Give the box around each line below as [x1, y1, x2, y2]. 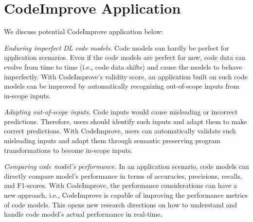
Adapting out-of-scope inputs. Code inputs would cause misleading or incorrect [4, 107, 238, 117]
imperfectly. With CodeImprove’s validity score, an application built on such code [4, 71, 248, 81]
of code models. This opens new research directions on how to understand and [4, 199, 237, 209]
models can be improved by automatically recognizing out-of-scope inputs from [4, 81, 239, 91]
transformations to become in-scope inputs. [4, 145, 133, 155]
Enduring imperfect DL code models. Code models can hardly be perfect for [4, 42, 229, 53]
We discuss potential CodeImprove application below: [4, 26, 163, 37]
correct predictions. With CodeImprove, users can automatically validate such [4, 126, 236, 136]
